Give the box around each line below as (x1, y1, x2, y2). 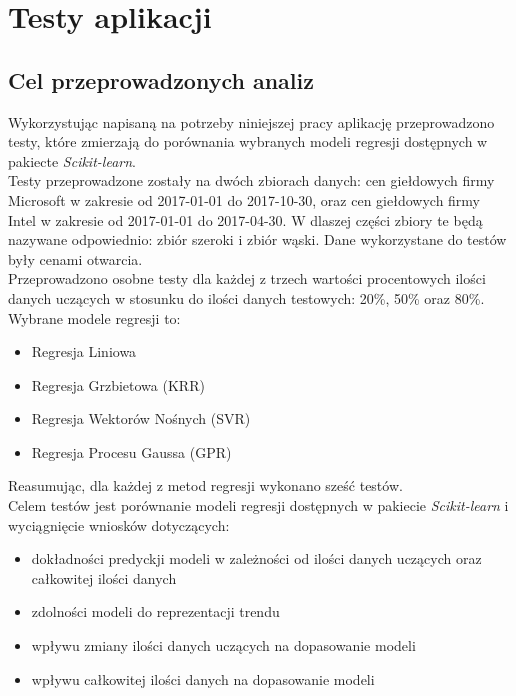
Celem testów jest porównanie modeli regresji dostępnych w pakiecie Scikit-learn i (8, 495, 509, 516)
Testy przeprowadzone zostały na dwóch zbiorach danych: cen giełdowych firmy (8, 170, 495, 191)
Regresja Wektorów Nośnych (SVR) (31, 408, 251, 429)
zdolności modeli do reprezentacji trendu (31, 601, 280, 622)
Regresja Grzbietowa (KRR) (31, 374, 205, 395)
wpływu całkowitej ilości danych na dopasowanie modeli (31, 668, 375, 689)
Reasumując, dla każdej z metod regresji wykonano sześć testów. (8, 475, 403, 496)
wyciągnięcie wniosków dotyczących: (8, 514, 230, 535)
